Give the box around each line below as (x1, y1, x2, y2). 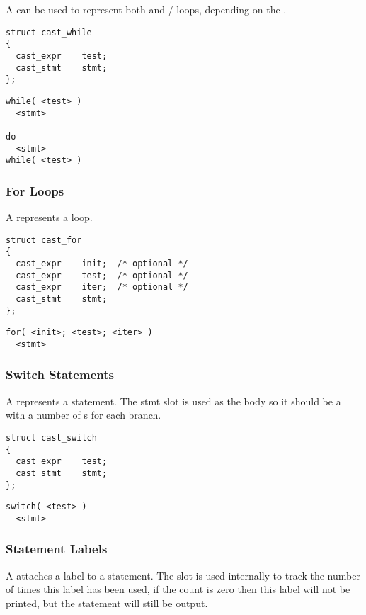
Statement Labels (6, 540, 108, 558)
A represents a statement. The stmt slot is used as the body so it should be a (6, 393, 341, 408)
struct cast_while (6, 27, 92, 38)
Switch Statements (6, 366, 114, 383)
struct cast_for (6, 235, 82, 245)
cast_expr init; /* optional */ (16, 258, 188, 269)
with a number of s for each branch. (6, 407, 161, 422)
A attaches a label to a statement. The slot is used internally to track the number (6, 568, 360, 582)
